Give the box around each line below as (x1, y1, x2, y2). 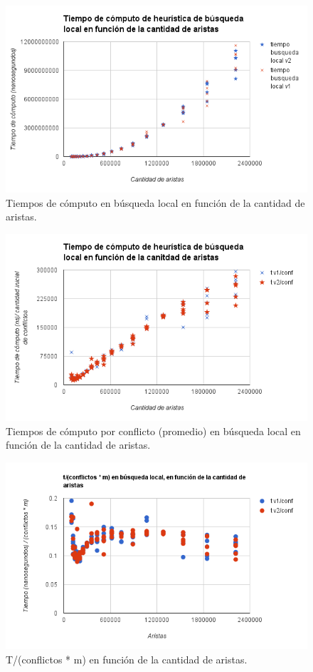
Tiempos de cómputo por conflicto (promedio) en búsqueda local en (6, 423, 301, 438)
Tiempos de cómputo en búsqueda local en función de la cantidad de (6, 195, 305, 210)
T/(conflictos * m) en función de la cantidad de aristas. (6, 651, 248, 666)
